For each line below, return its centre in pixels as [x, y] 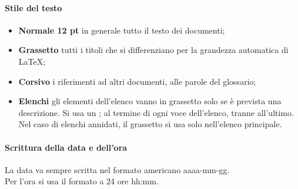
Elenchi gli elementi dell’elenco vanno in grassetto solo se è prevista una [150, 101]
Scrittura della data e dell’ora [66, 147]
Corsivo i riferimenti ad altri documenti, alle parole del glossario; [137, 81]
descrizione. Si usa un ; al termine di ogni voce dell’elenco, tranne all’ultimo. [156, 112]
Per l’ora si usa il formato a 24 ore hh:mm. [82, 181]
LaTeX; [32, 61]
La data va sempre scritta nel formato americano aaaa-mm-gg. [117, 169]
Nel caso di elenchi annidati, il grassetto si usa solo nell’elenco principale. [150, 124]
